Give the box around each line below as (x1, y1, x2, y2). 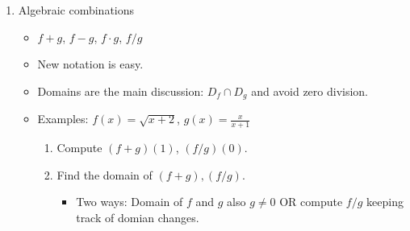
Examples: (37, 110, 89, 127)
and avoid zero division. (251, 82, 369, 99)
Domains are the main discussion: (37, 82, 204, 99)
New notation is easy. (37, 56, 144, 72)
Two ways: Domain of (76, 193, 183, 210)
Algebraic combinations (18, 2, 135, 18)
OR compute (279, 193, 343, 210)
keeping (366, 193, 404, 210)
